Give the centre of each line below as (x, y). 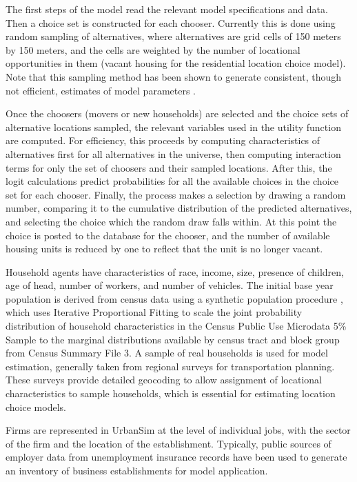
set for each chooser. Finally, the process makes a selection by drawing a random (176, 194)
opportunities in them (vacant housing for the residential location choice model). (176, 63)
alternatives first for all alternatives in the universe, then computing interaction (173, 153)
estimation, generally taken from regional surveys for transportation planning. (170, 366)
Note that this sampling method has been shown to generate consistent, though (173, 76)
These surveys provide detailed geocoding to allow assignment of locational (164, 380)
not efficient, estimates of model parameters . (101, 90)
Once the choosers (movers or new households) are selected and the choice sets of (177, 113)
